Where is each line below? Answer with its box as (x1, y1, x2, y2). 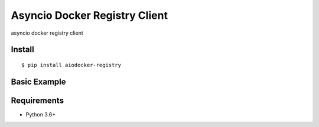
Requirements (11, 95, 64, 105)
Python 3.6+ (25, 111, 56, 118)
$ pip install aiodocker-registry (21, 62, 121, 68)
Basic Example (11, 76, 66, 86)
